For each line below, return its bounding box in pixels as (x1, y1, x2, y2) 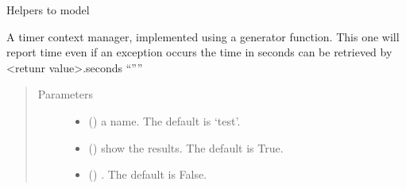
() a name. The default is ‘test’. (88, 112, 241, 129)
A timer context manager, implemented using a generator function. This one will (6, 28, 400, 44)
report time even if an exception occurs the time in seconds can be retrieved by (6, 44, 392, 60)
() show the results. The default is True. (88, 139, 284, 156)
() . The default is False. (88, 166, 207, 183)
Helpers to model (6, 2, 90, 17)
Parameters (37, 86, 93, 102)
